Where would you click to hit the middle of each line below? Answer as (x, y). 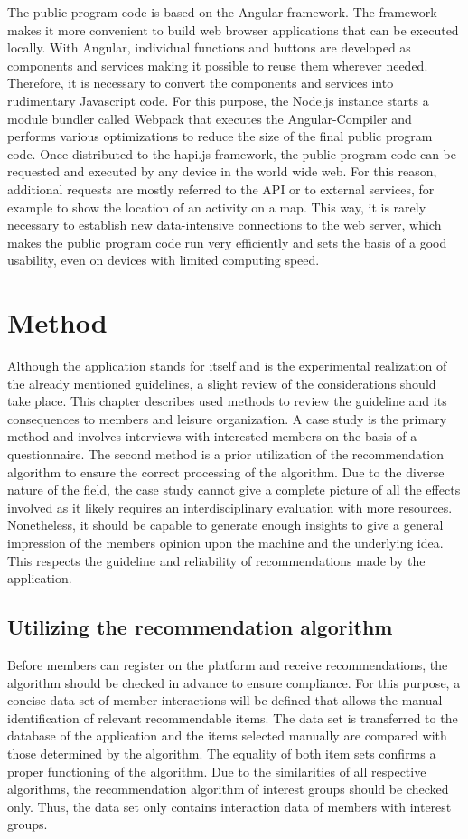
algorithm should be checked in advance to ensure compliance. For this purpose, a (234, 682)
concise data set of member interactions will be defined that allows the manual (225, 700)
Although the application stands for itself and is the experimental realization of (227, 366)
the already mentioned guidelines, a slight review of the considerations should (222, 383)
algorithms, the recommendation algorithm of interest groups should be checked (228, 789)
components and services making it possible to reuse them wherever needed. (218, 65)
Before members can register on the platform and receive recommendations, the (228, 664)
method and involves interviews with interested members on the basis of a (212, 436)
